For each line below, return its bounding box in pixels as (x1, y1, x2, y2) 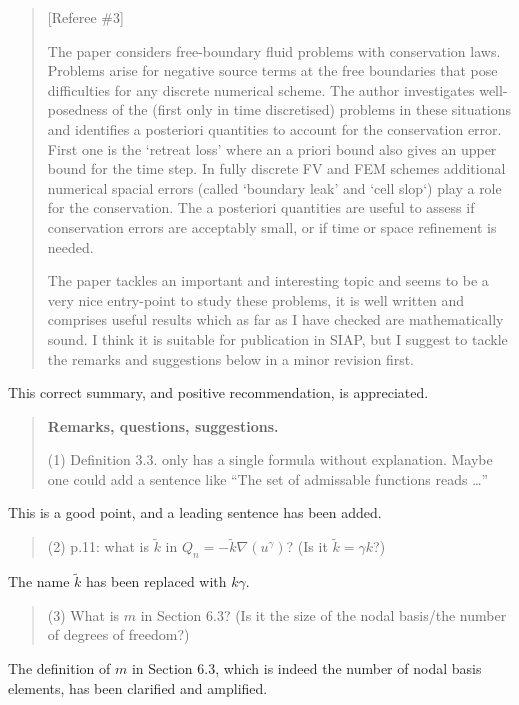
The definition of (8, 658, 111, 679)
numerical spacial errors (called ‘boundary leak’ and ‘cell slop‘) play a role (47, 177, 502, 198)
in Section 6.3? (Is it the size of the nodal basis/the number (140, 604, 507, 625)
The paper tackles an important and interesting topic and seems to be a (47, 270, 489, 291)
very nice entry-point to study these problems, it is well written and (47, 289, 464, 310)
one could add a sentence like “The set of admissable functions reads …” (47, 468, 489, 489)
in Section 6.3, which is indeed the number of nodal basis (131, 658, 482, 679)
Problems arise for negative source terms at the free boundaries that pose (47, 60, 498, 81)
